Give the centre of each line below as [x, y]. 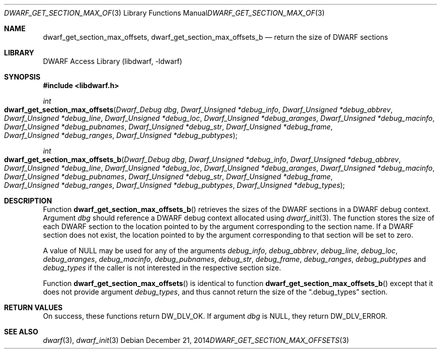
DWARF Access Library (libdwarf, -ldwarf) [113, 61]
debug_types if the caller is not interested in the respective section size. [162, 268]
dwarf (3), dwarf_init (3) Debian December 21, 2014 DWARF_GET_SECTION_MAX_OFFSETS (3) [196, 340]
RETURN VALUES [33, 307]
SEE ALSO [21, 332]
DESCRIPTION [28, 201]
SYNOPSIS [22, 77]
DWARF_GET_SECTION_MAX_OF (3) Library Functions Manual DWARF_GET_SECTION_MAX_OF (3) [164, 13]
